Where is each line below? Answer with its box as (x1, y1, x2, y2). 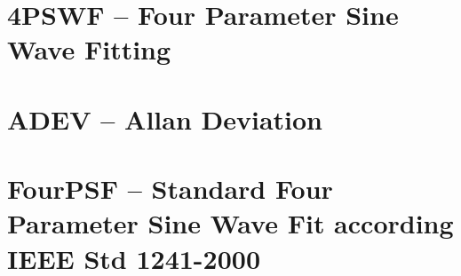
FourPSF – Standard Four (7, 170, 333, 207)
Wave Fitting (7, 31, 171, 67)
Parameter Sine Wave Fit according (7, 205, 454, 241)
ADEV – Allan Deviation (7, 100, 323, 137)
